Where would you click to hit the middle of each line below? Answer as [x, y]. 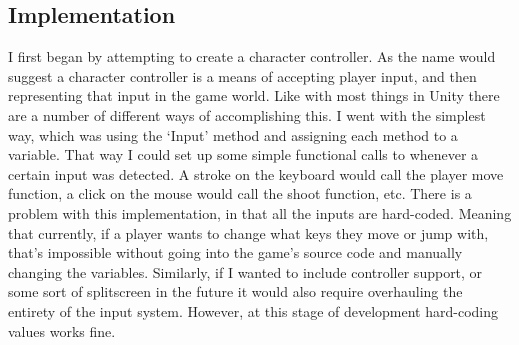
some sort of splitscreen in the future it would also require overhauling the [235, 291]
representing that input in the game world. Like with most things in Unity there [254, 95]
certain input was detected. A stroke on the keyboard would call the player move [256, 173]
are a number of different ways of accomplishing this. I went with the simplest [247, 114]
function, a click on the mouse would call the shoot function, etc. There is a [240, 193]
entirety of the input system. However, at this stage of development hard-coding [253, 310]
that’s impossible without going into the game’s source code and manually [235, 252]
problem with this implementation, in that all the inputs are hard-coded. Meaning [260, 212]
